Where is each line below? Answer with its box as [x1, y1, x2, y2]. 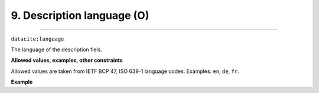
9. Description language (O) [11, 9, 149, 22]
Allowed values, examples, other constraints [11, 57, 123, 64]
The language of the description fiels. [11, 46, 103, 53]
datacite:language [11, 35, 64, 42]
